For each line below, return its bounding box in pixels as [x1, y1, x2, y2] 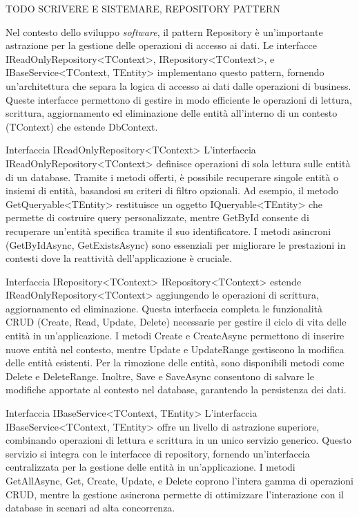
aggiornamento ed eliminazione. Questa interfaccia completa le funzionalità [6, 301, 323, 315]
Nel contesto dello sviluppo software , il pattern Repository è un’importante [6, 24, 323, 39]
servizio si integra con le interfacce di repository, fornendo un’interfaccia [6, 446, 310, 460]
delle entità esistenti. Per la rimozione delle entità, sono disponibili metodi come [6, 355, 345, 370]
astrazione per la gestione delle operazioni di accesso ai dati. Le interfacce [6, 38, 317, 53]
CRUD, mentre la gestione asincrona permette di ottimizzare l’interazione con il [6, 487, 344, 501]
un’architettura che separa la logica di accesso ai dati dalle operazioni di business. [6, 78, 351, 93]
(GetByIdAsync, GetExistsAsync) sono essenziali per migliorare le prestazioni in [6, 237, 346, 252]
